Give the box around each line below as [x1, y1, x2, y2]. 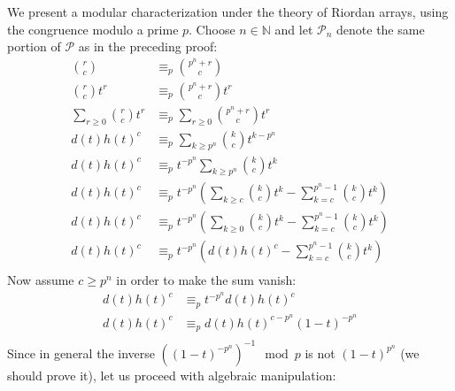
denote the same [336, 19, 425, 38]
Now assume [7, 271, 74, 289]
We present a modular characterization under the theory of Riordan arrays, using [7, 3, 449, 20]
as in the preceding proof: [78, 37, 218, 56]
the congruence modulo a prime [7, 19, 179, 38]
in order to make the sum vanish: [116, 271, 297, 289]
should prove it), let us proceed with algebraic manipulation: [7, 365, 336, 384]
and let [274, 19, 313, 38]
